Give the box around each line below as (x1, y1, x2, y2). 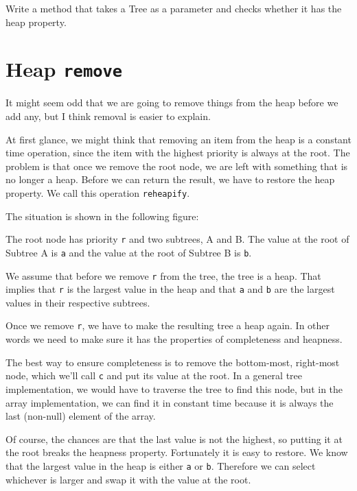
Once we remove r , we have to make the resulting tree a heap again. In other (5, 318, 330, 333)
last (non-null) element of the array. (5, 409, 156, 423)
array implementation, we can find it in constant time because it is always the (5, 395, 334, 409)
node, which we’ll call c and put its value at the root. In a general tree (5, 368, 303, 383)
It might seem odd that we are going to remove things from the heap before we (5, 95, 338, 110)
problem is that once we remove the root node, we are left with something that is (5, 158, 348, 173)
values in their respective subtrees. (5, 295, 150, 309)
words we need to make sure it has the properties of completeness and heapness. (5, 332, 343, 346)
